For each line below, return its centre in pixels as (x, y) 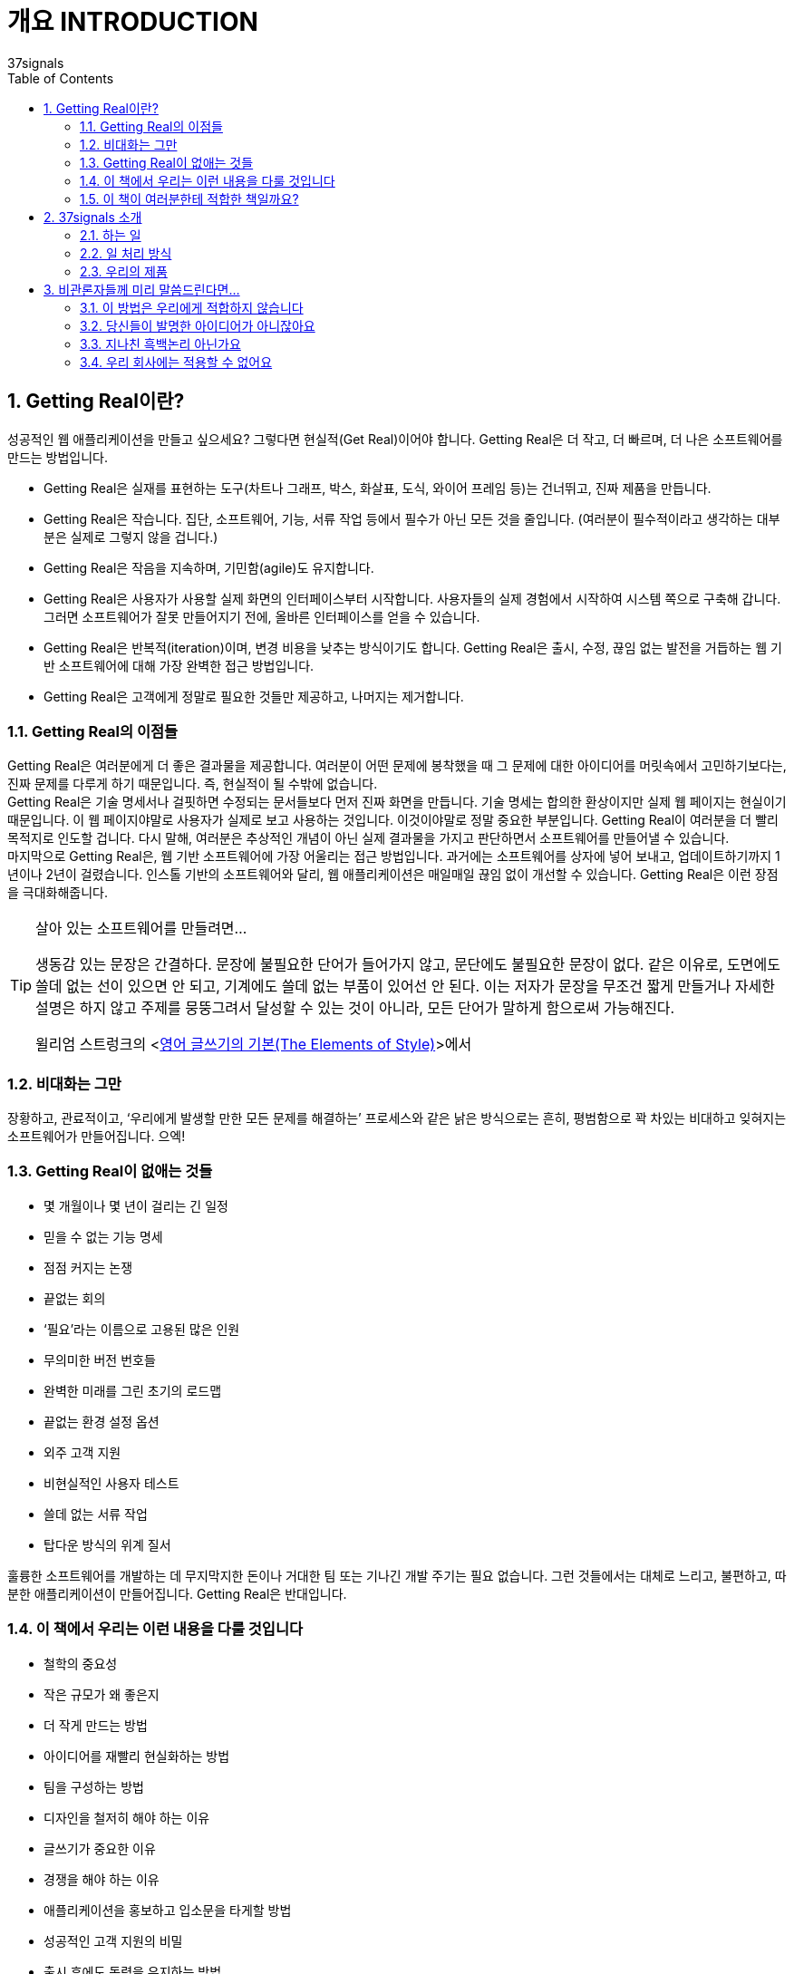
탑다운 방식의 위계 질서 (107, 1544)
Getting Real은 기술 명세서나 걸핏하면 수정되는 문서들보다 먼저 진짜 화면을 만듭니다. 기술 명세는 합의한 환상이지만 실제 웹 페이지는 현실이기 (397, 802)
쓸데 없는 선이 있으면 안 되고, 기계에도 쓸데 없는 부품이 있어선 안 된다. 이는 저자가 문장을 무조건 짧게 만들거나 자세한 (406, 987)
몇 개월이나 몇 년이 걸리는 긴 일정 (136, 1205)
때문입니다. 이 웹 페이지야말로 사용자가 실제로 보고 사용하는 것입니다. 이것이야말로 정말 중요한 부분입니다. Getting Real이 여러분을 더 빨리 (393, 820)
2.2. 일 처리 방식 (126, 253)
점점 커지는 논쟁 (88, 1267)
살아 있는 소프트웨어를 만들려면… (141, 929)
